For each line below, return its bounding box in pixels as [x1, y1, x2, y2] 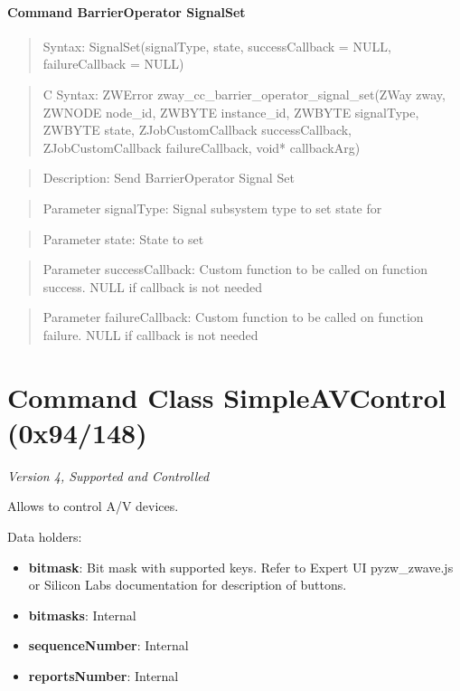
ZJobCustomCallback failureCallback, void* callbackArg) [42, 137, 361, 156]
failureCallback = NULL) [42, 54, 184, 73]
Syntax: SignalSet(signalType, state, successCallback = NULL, [42, 36, 391, 55]
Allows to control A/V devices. [7, 497, 179, 516]
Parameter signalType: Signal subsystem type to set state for [42, 198, 382, 217]
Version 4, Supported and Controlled [7, 466, 210, 485]
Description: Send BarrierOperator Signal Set [42, 168, 295, 187]
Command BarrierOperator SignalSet [7, 2, 246, 21]
